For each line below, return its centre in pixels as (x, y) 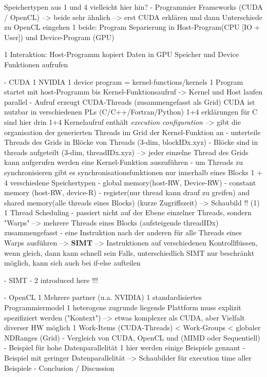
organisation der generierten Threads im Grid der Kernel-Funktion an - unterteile (132, 132)
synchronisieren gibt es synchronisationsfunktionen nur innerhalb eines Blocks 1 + (133, 172)
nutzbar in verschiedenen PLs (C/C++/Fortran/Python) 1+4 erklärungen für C (131, 112)
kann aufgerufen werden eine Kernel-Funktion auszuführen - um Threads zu (123, 162)
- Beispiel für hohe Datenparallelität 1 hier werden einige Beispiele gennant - (125, 347)
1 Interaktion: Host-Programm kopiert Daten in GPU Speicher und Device (121, 54)
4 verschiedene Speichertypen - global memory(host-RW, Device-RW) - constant (130, 182)
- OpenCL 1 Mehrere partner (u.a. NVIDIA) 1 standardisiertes (103, 297)
